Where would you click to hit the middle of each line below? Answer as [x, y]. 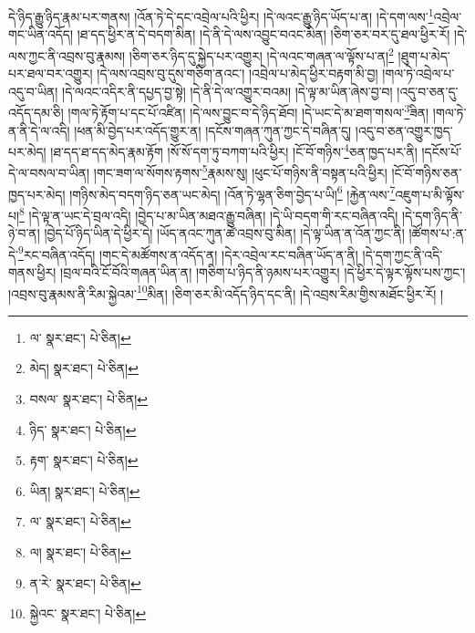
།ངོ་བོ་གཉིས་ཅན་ [427, 173]
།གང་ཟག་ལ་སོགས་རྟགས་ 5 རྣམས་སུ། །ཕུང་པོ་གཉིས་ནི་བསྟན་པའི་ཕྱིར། [240, 171]
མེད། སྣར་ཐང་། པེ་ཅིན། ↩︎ [84, 368]
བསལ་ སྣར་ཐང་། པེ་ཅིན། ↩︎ [89, 399]
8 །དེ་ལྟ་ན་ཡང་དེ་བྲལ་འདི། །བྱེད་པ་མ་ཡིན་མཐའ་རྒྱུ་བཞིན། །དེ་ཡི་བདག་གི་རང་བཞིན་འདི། [209, 213]
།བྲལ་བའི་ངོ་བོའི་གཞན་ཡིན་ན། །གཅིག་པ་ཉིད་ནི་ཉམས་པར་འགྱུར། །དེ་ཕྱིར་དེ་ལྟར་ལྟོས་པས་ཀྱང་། [263, 271]
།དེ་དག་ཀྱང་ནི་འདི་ [403, 254]
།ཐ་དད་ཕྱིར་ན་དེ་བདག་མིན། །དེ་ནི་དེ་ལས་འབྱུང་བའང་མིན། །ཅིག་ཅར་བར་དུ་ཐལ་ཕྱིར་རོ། [263, 34]
